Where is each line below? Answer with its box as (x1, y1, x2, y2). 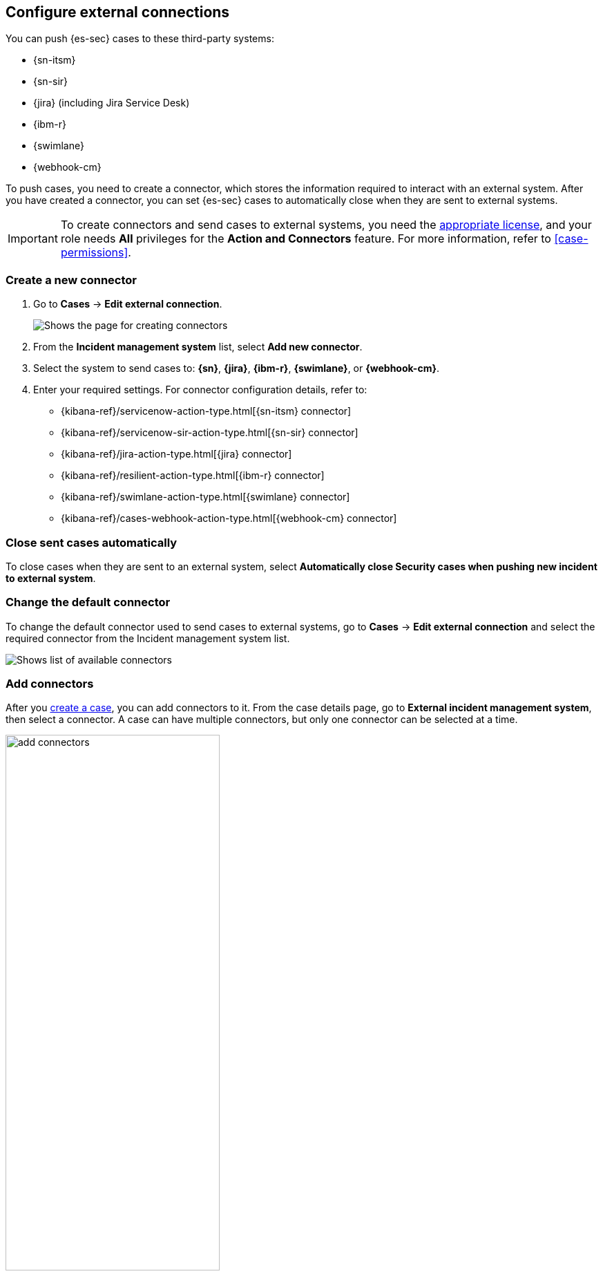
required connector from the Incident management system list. (6, 632, 290, 644)
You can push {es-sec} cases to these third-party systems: (6, 32, 274, 45)
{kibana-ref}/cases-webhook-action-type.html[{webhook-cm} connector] (61, 512, 397, 525)
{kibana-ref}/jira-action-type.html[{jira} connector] (61, 448, 292, 460)
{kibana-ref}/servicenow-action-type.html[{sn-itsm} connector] (61, 405, 352, 417)
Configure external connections (6, 3, 230, 21)
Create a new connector (6, 272, 137, 287)
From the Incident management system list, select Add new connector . (33, 341, 363, 353)
